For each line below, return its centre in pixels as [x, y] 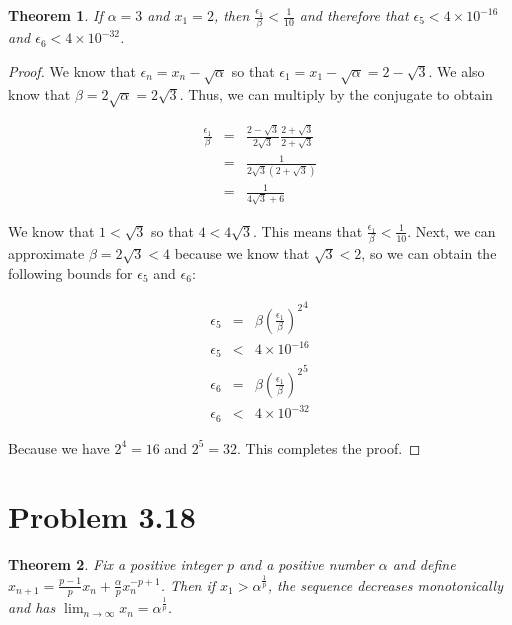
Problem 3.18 [102, 516]
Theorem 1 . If [55, 15]
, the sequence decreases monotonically [385, 584]
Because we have [59, 447]
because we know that [242, 253]
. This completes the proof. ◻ [328, 447]
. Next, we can [451, 230]
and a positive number [306, 564]
